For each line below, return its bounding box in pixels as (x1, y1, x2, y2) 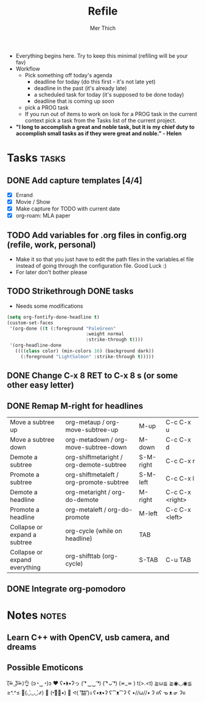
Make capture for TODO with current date (15, 205, 120, 212)
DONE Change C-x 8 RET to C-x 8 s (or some (7, 370, 178, 381)
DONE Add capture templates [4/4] (7, 175, 142, 186)
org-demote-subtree (65, 460, 127, 469)
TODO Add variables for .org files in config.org (7, 230, 187, 240)
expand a (10, 530, 37, 539)
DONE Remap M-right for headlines (7, 400, 144, 411)
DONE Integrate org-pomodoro (7, 584, 126, 594)
